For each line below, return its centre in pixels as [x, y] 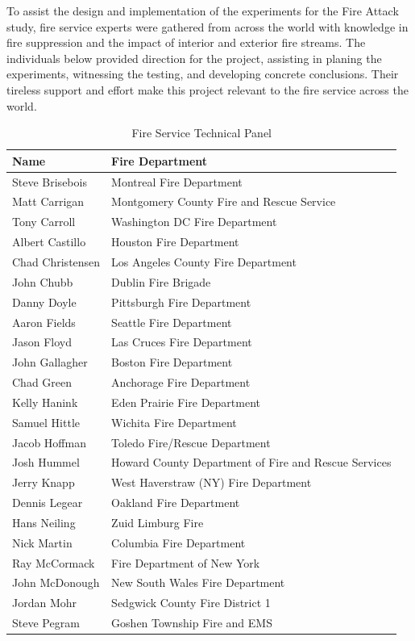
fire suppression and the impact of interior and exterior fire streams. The [186, 42]
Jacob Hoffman [49, 442]
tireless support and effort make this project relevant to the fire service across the [207, 89]
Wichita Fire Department [174, 422]
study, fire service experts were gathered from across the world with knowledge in [207, 26]
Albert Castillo [49, 242]
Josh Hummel [46, 462]
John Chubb [43, 281]
